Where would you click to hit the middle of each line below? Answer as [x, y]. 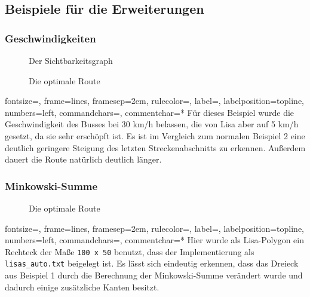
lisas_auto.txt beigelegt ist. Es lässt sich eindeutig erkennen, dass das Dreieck [152, 263]
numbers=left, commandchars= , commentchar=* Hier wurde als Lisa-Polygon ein [155, 240]
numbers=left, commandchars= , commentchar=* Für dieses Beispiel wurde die [150, 112]
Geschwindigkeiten [50, 38]
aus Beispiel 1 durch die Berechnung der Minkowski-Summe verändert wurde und [154, 275]
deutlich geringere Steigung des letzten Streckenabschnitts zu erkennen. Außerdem [155, 147]
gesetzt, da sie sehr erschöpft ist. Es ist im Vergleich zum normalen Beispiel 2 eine [155, 135]
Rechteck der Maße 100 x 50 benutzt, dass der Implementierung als [130, 251]
